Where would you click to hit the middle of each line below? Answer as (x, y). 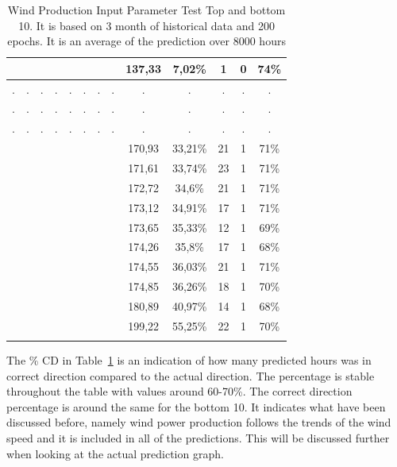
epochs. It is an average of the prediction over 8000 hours (146, 41)
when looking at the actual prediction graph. (115, 453)
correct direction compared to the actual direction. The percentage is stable (191, 375)
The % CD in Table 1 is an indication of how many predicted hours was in (189, 360)
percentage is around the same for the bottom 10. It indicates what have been (196, 406)
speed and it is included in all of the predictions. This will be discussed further (198, 438)
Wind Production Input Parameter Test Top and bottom (146, 10)
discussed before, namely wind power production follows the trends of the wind (199, 422)
